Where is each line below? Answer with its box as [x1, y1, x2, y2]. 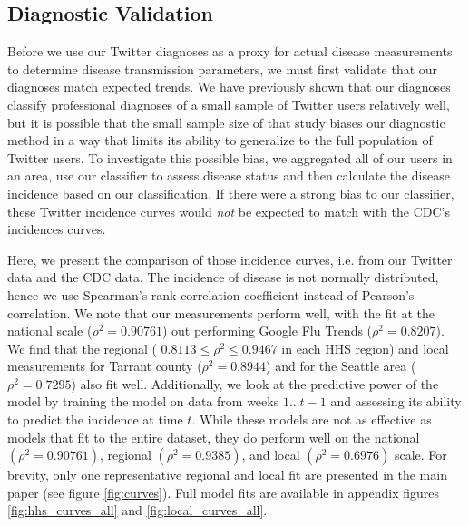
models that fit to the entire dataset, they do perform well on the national [7, 427, 420, 446]
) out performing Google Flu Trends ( [161, 321, 373, 340]
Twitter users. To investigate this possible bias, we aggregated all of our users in [7, 148, 453, 167]
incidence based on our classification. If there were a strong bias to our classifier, [7, 183, 454, 202]
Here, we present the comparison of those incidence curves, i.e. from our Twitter [7, 249, 453, 268]
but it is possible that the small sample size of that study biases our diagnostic [7, 112, 445, 131]
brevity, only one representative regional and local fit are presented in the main [7, 465, 447, 484]
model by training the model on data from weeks [7, 392, 279, 411]
